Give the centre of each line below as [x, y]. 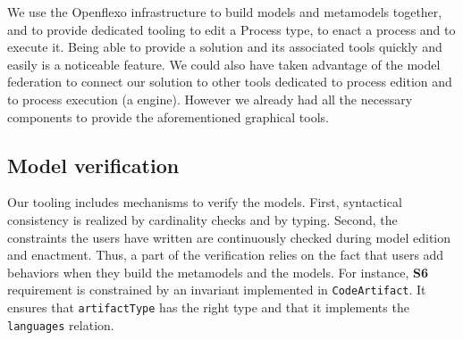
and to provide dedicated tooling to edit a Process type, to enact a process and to [231, 29]
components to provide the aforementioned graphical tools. [168, 116]
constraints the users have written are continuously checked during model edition [229, 237]
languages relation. [61, 324]
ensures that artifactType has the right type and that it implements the [208, 307]
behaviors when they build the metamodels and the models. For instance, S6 [218, 272]
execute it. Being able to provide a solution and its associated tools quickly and [225, 47]
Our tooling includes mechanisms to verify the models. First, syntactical [205, 202]
